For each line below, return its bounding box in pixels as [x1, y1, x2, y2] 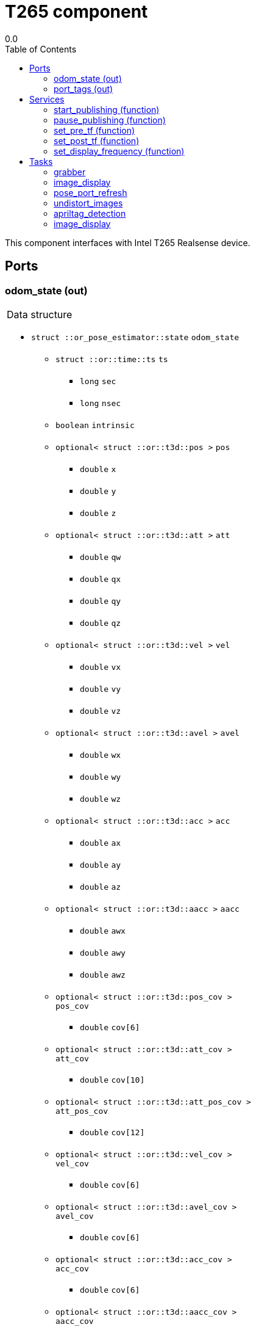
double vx [80, 662, 121, 672]
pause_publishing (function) [54, 114, 166, 125]
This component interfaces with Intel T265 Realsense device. [5, 237, 251, 248]
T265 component [5, 1, 148, 22]
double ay [80, 860, 121, 870]
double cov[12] [80, 1127, 145, 1137]
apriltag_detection [54, 208, 126, 219]
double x [80, 464, 116, 474]
